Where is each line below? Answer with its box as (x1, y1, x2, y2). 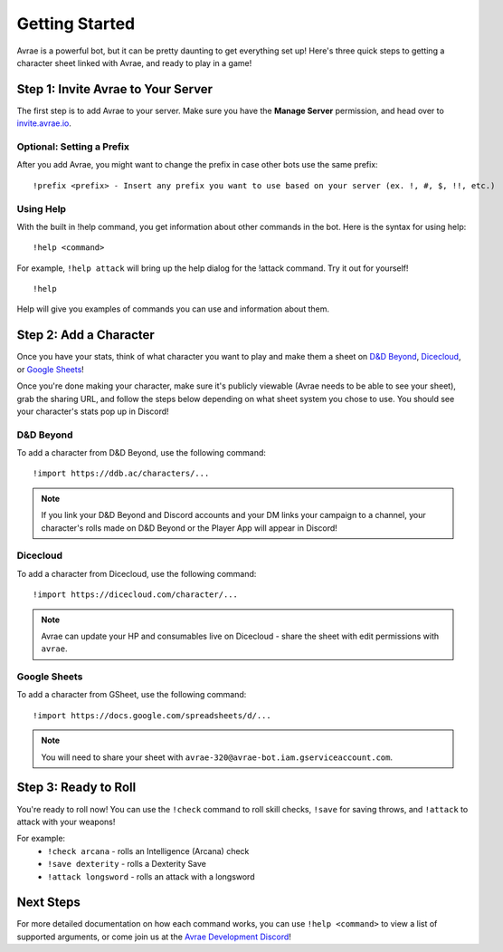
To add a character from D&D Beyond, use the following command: (16, 447, 267, 458)
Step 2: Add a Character (16, 327, 156, 343)
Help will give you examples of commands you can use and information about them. (16, 303, 330, 314)
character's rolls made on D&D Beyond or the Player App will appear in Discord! (41, 522, 338, 534)
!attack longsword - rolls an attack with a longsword (47, 870, 255, 882)
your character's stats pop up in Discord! (16, 406, 169, 417)
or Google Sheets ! (16, 363, 85, 375)
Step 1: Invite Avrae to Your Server (16, 82, 213, 97)
